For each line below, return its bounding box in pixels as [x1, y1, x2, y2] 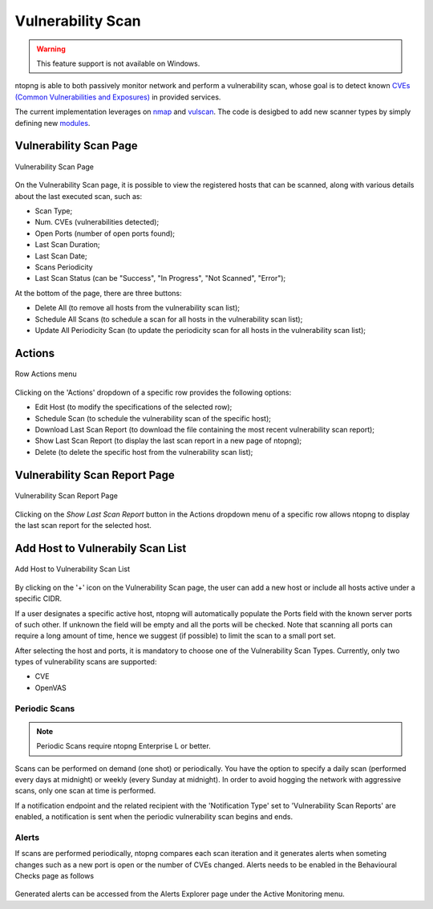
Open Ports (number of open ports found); [34, 229, 176, 238]
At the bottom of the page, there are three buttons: [14, 288, 182, 298]
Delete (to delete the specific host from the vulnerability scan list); [34, 447, 253, 457]
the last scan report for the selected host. [14, 520, 152, 530]
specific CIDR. [14, 594, 63, 603]
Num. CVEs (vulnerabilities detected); [34, 217, 160, 227]
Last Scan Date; [34, 251, 87, 261]
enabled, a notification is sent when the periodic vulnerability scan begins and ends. [14, 812, 293, 822]
